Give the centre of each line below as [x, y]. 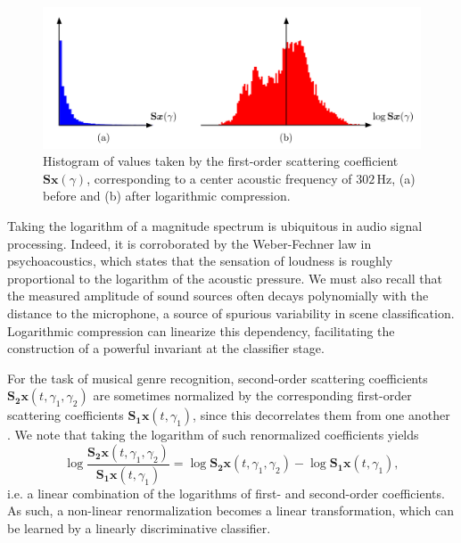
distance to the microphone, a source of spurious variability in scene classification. [231, 313]
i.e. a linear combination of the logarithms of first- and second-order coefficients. [226, 493]
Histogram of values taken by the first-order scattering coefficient [221, 161]
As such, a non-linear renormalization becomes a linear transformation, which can [231, 510]
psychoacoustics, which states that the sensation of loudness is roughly [200, 261]
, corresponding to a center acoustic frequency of [219, 178]
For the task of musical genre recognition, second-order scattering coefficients [218, 378]
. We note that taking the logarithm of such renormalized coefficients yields [213, 435]
